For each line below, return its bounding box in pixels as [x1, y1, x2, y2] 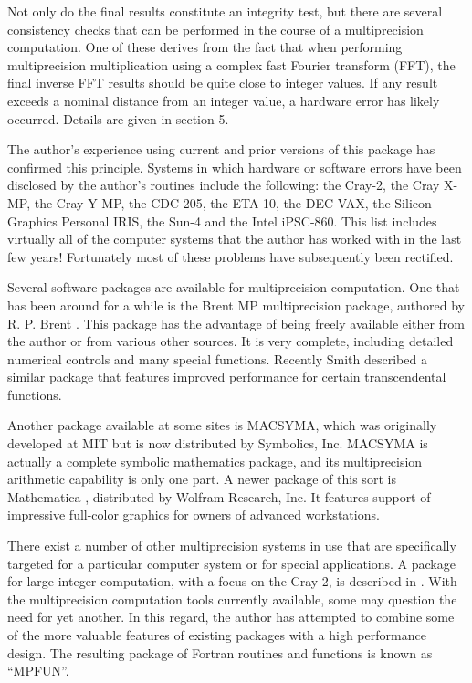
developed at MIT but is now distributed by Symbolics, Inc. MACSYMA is [7, 434, 428, 453]
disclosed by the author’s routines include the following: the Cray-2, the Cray [7, 175, 440, 194]
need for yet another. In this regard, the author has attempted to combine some [7, 607, 455, 626]
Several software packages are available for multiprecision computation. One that [7, 278, 460, 297]
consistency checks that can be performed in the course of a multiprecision [7, 19, 424, 38]
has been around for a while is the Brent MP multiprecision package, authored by [7, 295, 465, 314]
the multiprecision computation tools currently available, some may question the [7, 589, 457, 608]
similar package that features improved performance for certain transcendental [7, 367, 446, 386]
